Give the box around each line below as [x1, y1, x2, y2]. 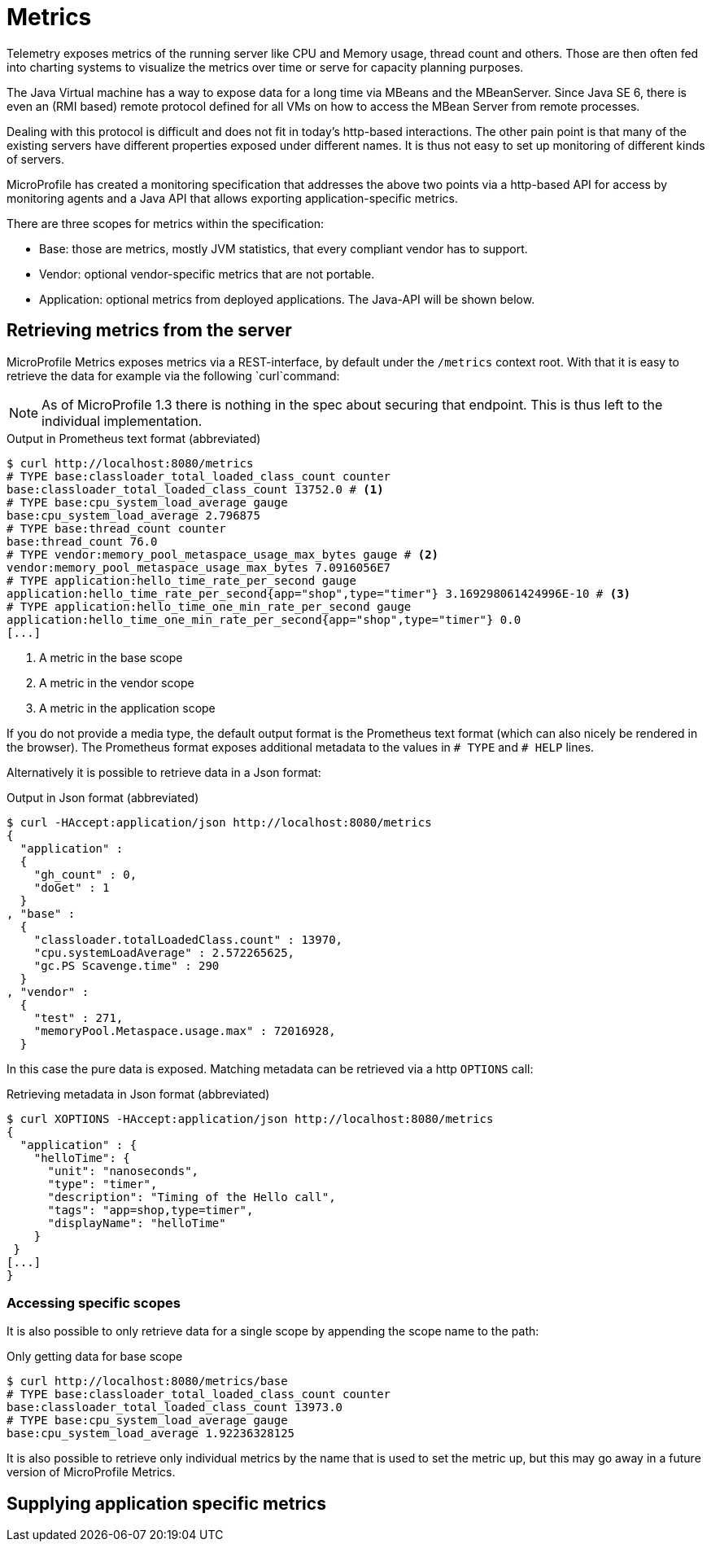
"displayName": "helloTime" [47, 1216, 226, 1230]
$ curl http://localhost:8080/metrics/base [7, 1375, 288, 1388]
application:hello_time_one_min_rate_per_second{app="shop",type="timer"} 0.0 [7, 612, 521, 626]
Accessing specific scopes [7, 1294, 181, 1311]
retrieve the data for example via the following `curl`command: [7, 368, 340, 383]
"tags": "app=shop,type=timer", [47, 1203, 254, 1217]
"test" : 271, [33, 1011, 124, 1024]
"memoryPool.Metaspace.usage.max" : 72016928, [33, 1024, 336, 1037]
